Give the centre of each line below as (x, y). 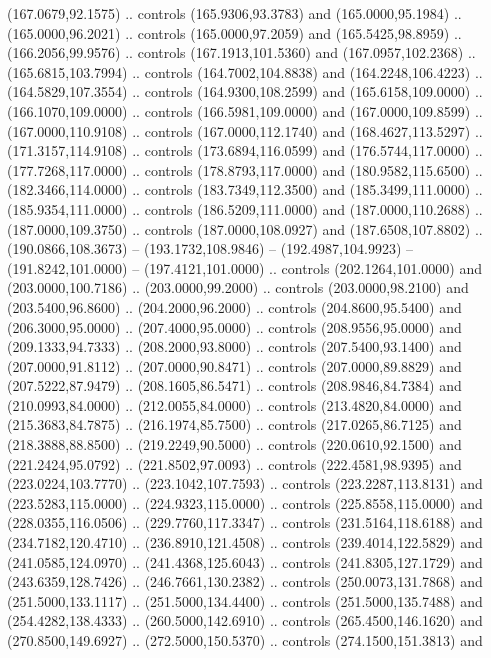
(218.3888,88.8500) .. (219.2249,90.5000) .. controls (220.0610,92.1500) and (234, 444)
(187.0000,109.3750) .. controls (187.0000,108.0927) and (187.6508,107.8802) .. (245, 228)
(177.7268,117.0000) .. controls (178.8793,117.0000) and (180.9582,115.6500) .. (245, 169)
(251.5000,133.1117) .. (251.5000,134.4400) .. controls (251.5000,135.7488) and (245, 600)
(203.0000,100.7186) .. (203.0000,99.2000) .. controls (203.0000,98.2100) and (238, 287)
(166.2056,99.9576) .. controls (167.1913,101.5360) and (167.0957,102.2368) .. (241, 52)
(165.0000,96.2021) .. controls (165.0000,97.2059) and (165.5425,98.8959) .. (234, 32)
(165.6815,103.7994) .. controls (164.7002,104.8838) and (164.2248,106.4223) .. (245, 71)
